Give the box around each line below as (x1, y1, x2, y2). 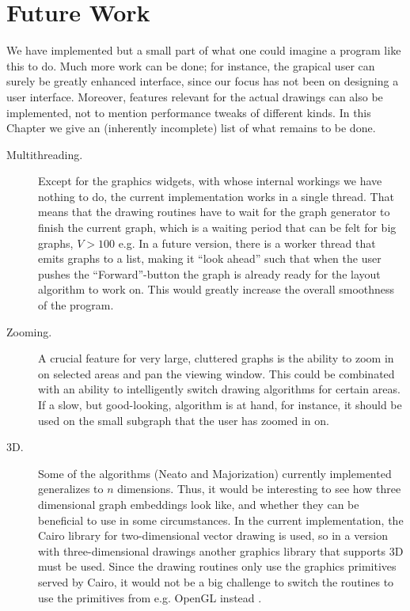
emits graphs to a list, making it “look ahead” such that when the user (38, 250, 382, 267)
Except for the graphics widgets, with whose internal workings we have (38, 173, 382, 189)
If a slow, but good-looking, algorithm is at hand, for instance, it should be (38, 397, 402, 412)
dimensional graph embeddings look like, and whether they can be (38, 495, 359, 512)
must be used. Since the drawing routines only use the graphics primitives (38, 558, 397, 575)
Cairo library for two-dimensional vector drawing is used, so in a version (38, 527, 389, 544)
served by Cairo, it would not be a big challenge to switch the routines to (38, 573, 394, 590)
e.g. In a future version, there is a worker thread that (118, 234, 376, 251)
